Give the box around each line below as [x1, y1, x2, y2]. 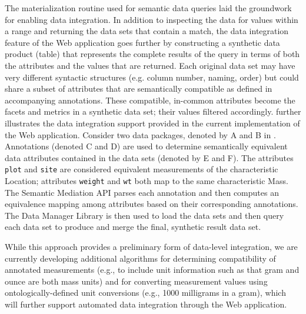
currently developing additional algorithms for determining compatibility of [5, 252, 276, 264]
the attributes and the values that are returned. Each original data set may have [5, 59, 295, 71]
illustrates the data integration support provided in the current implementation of [5, 116, 300, 129]
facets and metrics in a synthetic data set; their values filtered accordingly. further [5, 105, 301, 118]
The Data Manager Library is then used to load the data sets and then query [5, 209, 284, 221]
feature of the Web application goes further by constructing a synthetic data [5, 36, 280, 48]
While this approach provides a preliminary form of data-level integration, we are [5, 240, 298, 253]
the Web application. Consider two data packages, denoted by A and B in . [5, 128, 276, 141]
